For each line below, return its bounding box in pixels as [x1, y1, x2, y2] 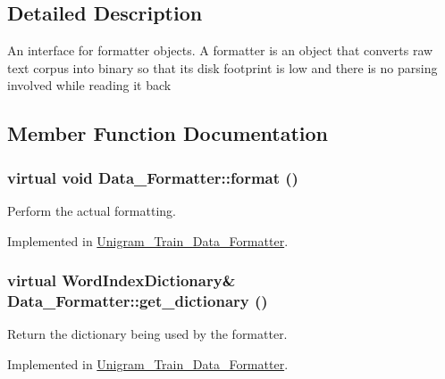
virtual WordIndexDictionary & [7, 269, 236, 292]
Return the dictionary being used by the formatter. [7, 325, 288, 343]
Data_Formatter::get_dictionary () [7, 290, 268, 312]
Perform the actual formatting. [7, 201, 176, 219]
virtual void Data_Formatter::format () [7, 166, 298, 188]
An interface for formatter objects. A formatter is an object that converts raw [7, 41, 433, 60]
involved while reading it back [7, 76, 172, 95]
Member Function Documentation [7, 119, 329, 147]
